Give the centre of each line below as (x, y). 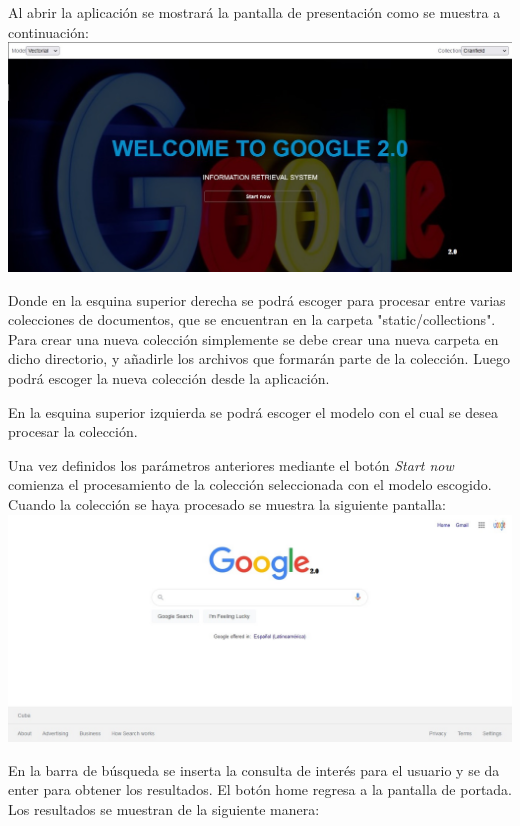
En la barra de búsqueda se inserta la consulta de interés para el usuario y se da (254, 769)
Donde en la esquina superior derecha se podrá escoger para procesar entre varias (257, 299)
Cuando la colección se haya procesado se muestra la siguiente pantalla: (227, 503)
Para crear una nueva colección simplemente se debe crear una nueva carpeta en (253, 338)
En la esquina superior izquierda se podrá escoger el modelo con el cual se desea (253, 411)
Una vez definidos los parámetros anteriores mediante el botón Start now (231, 464)
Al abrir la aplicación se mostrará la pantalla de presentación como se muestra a (254, 12)
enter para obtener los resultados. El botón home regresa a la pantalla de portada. (260, 789)
